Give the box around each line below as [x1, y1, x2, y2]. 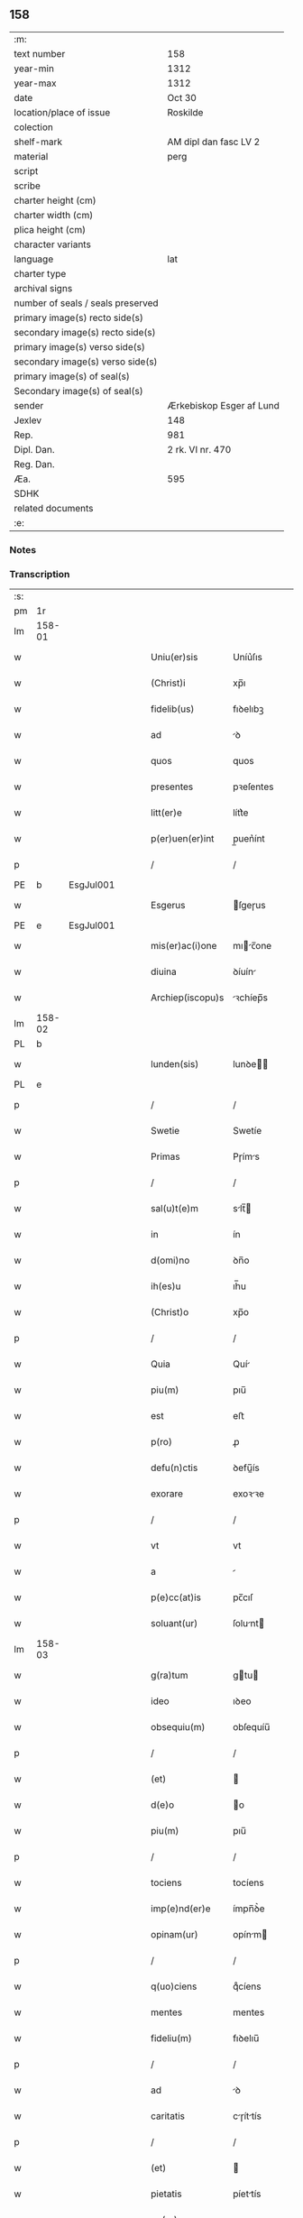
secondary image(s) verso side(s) [14, 355, 158, 368]
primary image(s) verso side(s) [14, 340, 146, 353]
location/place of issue [14, 106, 111, 118]
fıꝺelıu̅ [233, 2032, 260, 2045]
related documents [14, 502, 94, 514]
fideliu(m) [150, 2032, 192, 2045]
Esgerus [150, 899, 186, 912]
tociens [150, 1876, 182, 1889]
